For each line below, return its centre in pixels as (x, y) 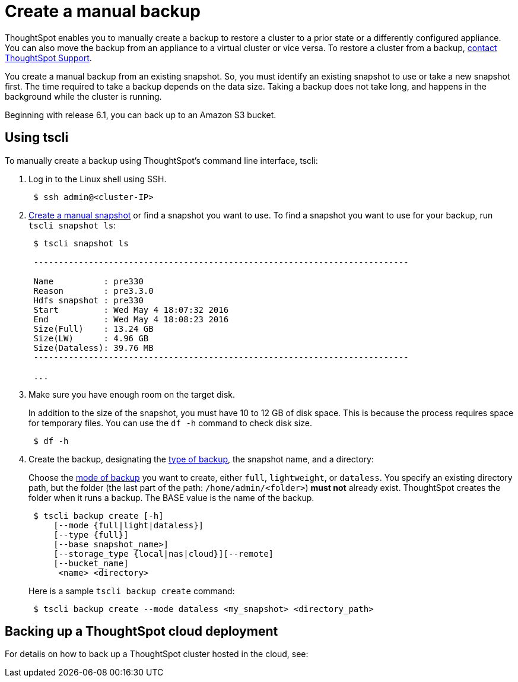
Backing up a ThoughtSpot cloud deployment (142, 632)
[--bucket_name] (91, 563)
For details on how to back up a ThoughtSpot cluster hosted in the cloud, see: (157, 654)
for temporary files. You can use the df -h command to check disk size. (171, 423)
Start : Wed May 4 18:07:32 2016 (131, 310)
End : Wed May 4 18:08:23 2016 (131, 319)
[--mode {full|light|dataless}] (129, 525)
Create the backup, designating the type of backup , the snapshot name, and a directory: (201, 459)
